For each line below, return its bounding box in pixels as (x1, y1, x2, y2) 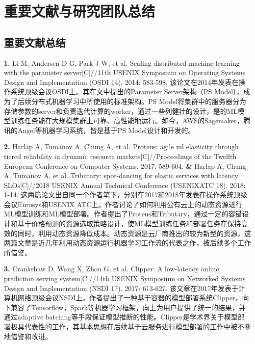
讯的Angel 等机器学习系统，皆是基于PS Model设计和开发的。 (4, 125, 195, 135)
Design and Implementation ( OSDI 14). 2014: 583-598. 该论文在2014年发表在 (4, 77, 239, 87)
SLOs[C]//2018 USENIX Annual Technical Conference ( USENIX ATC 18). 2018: (4, 180, 246, 190)
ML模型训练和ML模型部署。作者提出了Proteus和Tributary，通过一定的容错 (4, 209, 242, 219)
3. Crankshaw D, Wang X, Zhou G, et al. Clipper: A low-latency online (4, 264, 219, 274)
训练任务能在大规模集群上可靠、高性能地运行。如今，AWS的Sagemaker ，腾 (10, 115, 251, 126)
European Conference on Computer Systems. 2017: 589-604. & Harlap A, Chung (4, 160, 246, 171)
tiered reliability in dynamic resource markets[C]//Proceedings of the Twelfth (4, 151, 237, 161)
